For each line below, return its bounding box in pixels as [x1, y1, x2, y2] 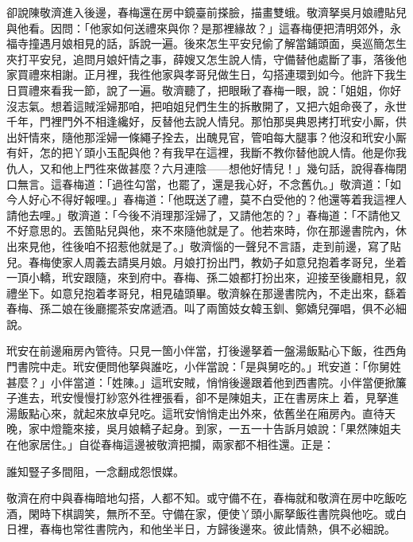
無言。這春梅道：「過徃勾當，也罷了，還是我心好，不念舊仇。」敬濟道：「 [17, 175, 390, 192]
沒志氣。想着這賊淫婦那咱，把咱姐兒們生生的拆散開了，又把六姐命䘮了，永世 [6, 97, 407, 114]
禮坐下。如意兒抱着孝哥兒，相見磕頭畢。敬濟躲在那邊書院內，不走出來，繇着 [6, 284, 407, 301]
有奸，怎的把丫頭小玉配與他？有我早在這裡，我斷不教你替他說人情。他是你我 [6, 144, 407, 161]
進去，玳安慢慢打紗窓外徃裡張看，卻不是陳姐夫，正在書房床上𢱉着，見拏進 [17, 389, 399, 406]
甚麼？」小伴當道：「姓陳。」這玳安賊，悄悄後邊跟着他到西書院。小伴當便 [6, 373, 384, 390]
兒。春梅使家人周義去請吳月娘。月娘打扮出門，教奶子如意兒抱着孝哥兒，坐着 [6, 253, 407, 270]
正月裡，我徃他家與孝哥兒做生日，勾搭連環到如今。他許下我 [83, 66, 396, 83]
